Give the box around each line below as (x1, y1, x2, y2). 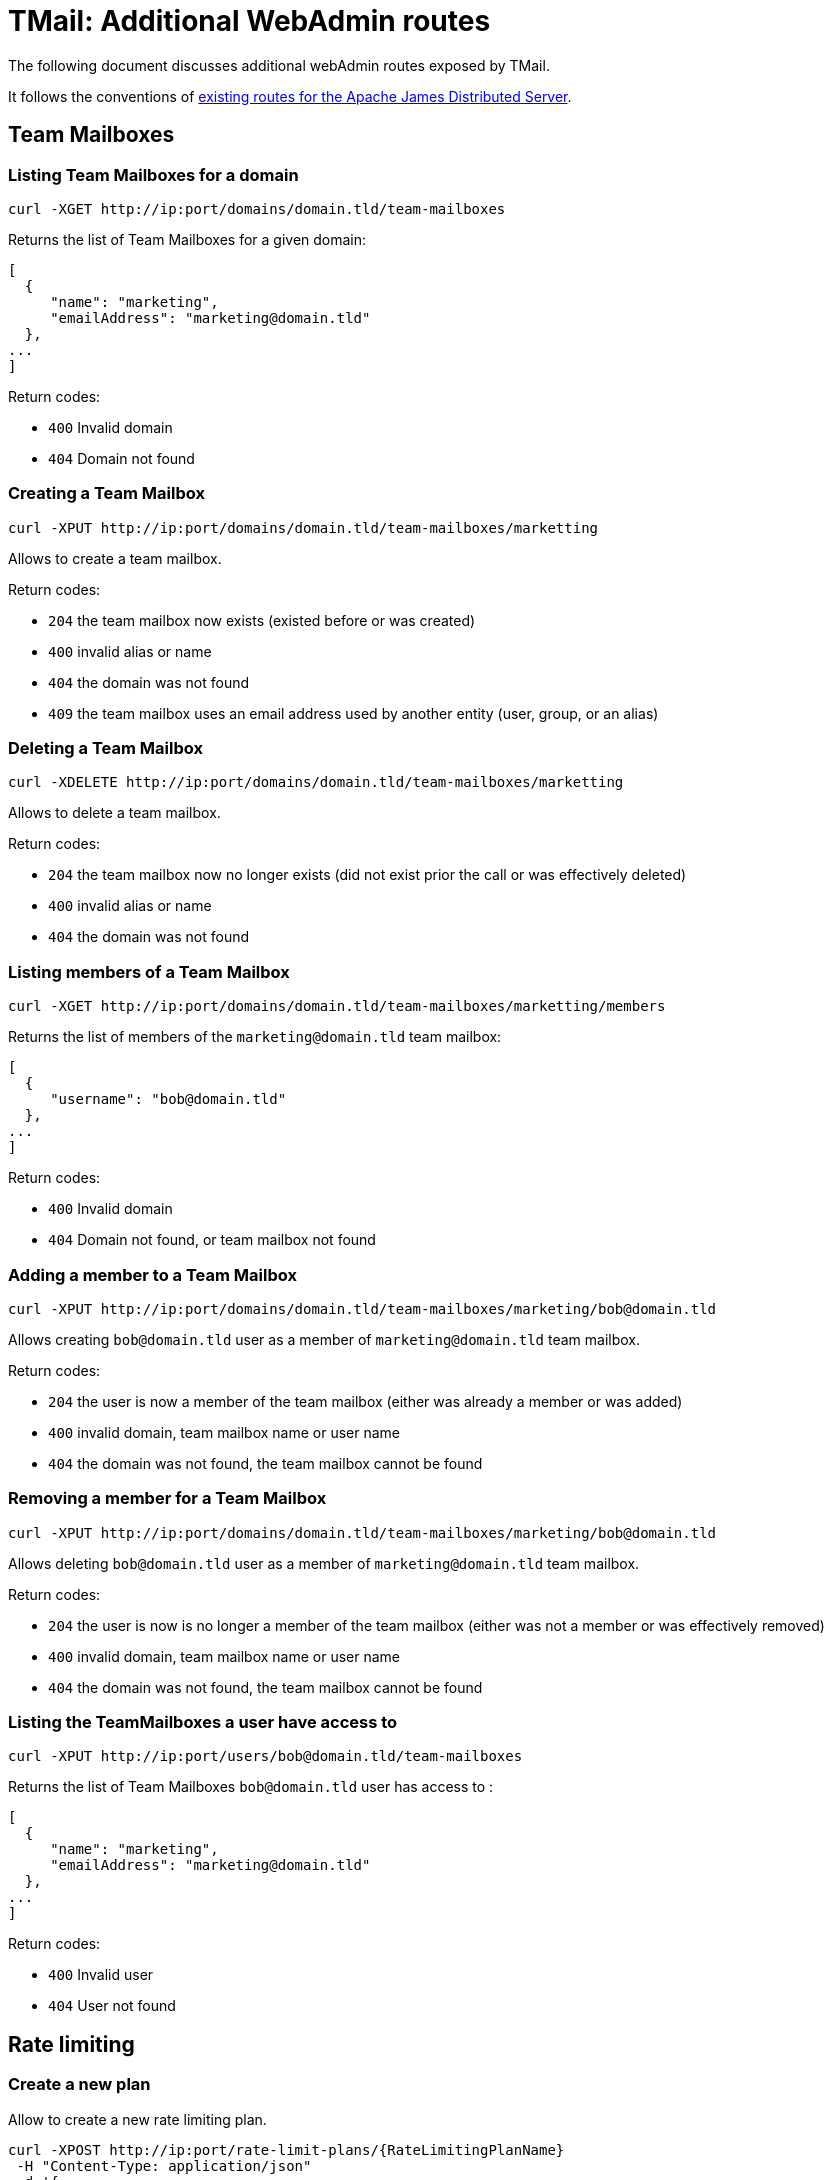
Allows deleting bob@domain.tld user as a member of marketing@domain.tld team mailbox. (8, 1554, 640, 1572)
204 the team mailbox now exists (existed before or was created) (48, 611, 476, 629)
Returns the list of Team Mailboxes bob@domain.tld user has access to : (8, 1778, 494, 1796)
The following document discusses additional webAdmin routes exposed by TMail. (8, 56, 550, 74)
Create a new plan (8, 2074, 151, 2095)
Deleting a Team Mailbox (8, 738, 203, 759)
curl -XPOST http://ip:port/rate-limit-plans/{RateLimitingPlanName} (8, 2141, 565, 2158)
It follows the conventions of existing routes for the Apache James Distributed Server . (8, 87, 572, 105)
